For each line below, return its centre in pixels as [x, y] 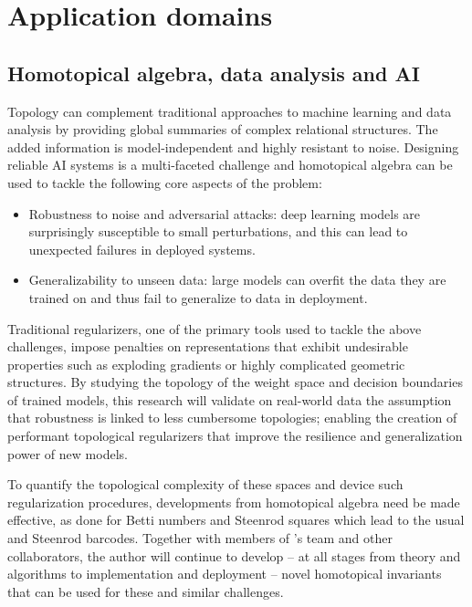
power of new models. [68, 453]
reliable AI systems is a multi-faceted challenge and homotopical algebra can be [230, 165]
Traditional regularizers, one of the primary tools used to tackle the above [215, 328]
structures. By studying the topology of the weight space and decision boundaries [235, 382]
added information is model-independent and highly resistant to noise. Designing [233, 147]
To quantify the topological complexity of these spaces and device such [205, 484]
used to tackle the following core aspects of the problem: [165, 182]
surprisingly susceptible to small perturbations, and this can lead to [218, 231]
